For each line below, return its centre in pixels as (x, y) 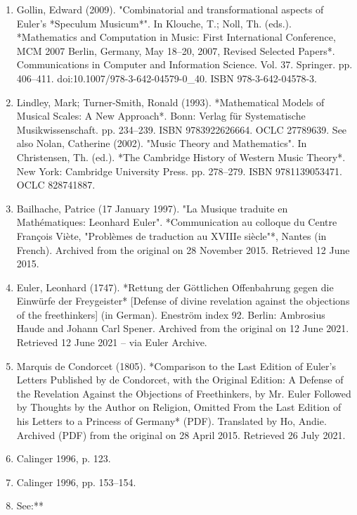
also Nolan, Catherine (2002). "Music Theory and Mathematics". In (162, 143)
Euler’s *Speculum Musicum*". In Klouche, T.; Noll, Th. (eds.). (154, 23)
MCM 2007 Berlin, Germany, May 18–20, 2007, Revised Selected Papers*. (176, 50)
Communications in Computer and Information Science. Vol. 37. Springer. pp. (184, 64)
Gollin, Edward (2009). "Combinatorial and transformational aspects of (170, 9)
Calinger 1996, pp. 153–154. (76, 482)
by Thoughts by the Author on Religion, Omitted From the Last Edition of (179, 407)
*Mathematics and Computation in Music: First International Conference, (176, 37)
